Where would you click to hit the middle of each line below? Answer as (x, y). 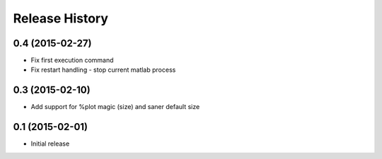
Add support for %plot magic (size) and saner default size (115, 107)
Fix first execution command (72, 61)
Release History (61, 18)
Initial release (50, 144)
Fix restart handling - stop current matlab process (103, 70)
